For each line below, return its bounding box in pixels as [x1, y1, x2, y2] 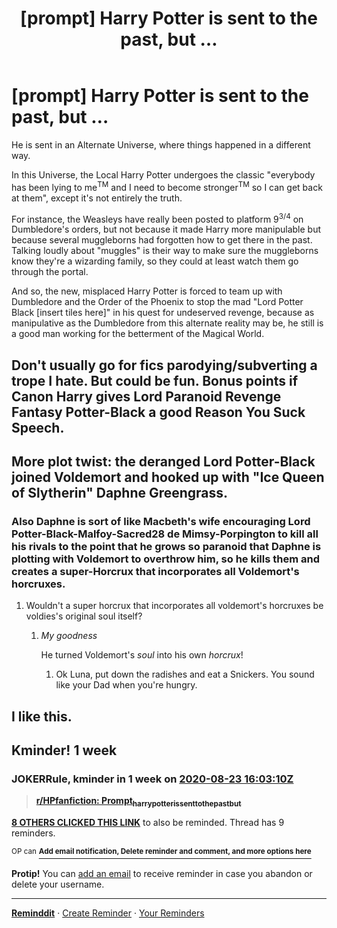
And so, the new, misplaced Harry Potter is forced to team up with [11, 285, 283, 297]
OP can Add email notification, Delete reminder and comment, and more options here [11, 847, 312, 857]
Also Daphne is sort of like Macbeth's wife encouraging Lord [11, 514, 311, 528]
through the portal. [11, 266, 89, 278]
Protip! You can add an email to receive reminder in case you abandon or [11, 867, 313, 879]
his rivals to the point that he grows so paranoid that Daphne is [11, 539, 322, 553]
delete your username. [11, 878, 105, 890]
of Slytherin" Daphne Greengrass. [11, 485, 229, 502]
